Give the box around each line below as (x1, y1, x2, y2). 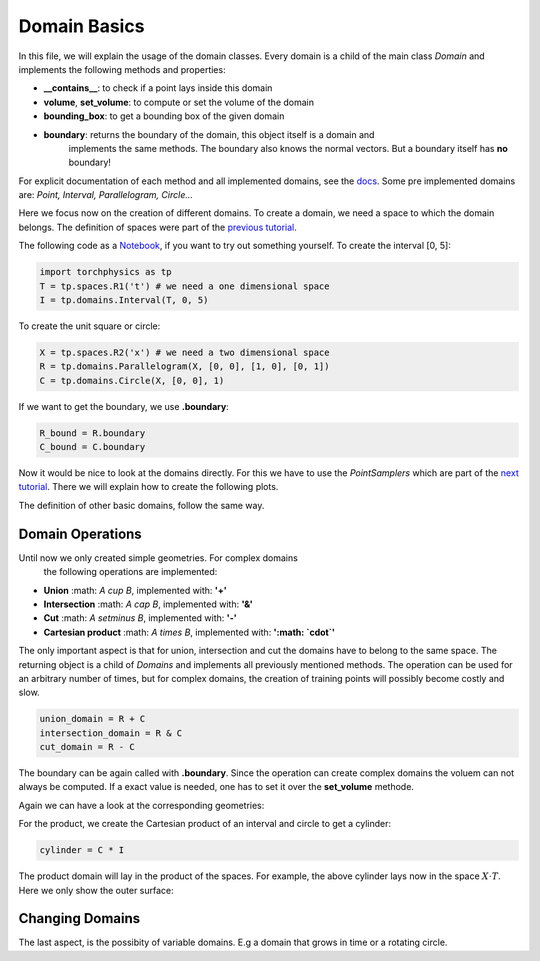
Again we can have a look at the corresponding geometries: (18, 799, 265, 811)
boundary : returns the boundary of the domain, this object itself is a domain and (43, 128, 375, 140)
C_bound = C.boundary (39, 441, 146, 453)
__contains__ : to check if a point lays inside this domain (43, 82, 273, 94)
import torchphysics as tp (39, 266, 172, 278)
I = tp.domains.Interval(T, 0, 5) (39, 295, 209, 305)
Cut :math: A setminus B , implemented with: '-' (43, 612, 237, 624)
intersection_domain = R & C (39, 727, 183, 739)
